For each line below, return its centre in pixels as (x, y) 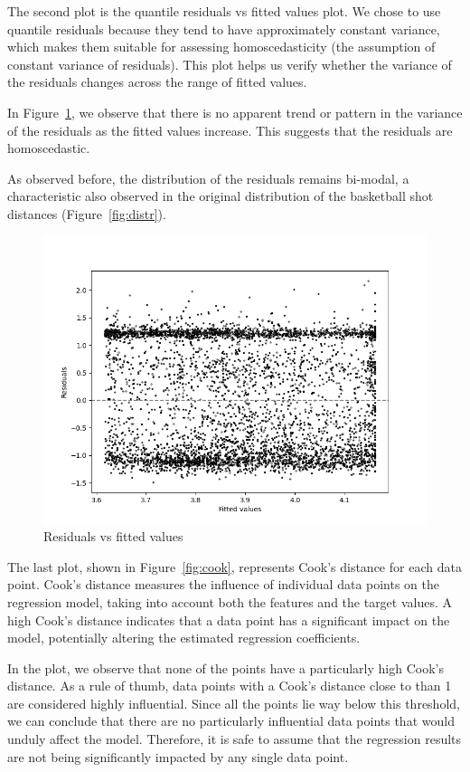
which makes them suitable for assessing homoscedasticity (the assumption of (221, 47)
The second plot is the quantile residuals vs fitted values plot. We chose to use (224, 11)
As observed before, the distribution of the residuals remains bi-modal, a (208, 178)
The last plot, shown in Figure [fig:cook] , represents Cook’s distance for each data (235, 566)
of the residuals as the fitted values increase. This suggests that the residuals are (230, 130)
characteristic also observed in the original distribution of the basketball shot (221, 196)
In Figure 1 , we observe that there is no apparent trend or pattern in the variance (235, 112)
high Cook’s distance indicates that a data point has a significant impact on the (229, 620)
